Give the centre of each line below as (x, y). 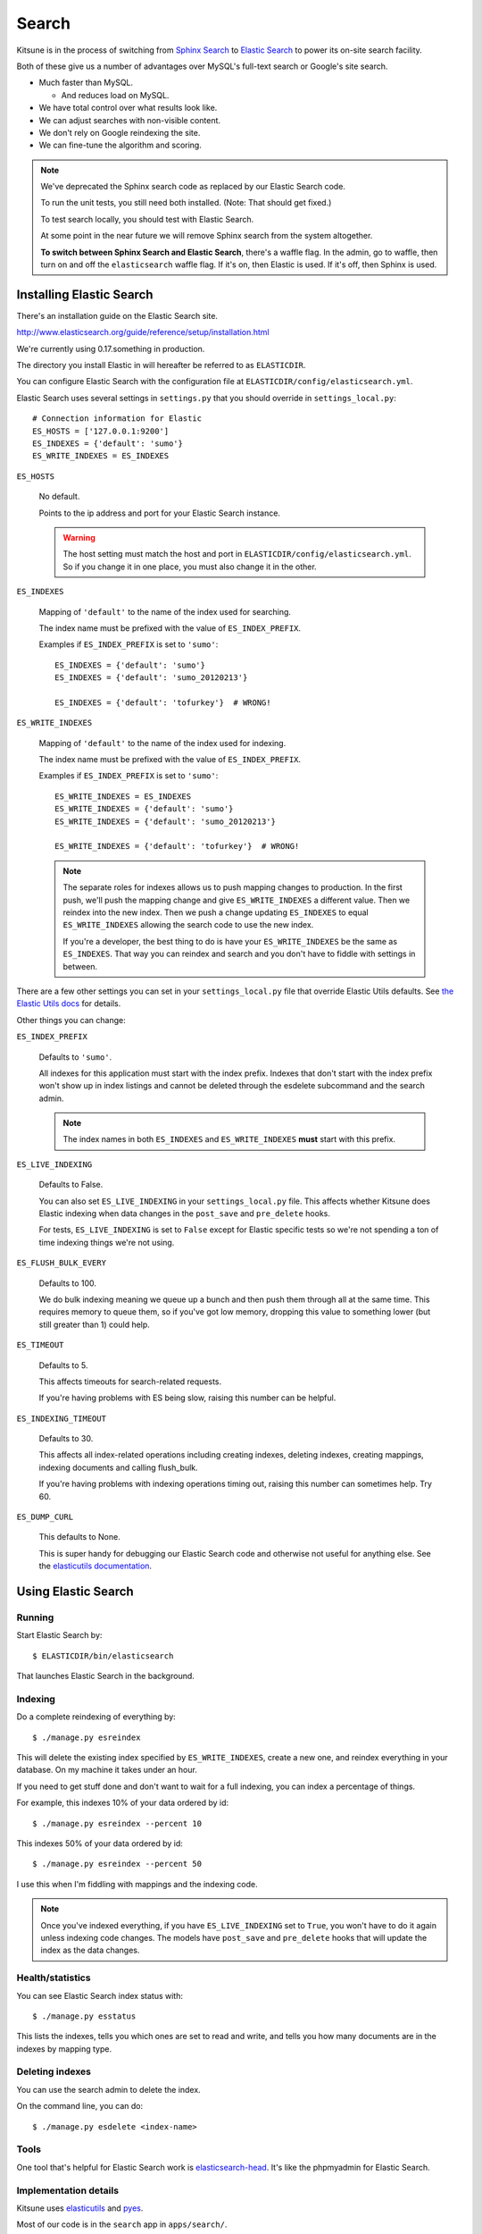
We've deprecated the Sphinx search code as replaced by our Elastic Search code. (193, 187)
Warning (79, 538)
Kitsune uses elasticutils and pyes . (80, 2208)
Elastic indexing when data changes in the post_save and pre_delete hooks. (184, 1214)
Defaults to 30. (66, 1439)
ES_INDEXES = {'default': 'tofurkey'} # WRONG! (163, 702)
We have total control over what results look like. (128, 108)
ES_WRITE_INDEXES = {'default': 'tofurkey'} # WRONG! (177, 846)
